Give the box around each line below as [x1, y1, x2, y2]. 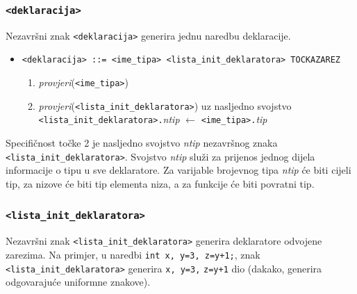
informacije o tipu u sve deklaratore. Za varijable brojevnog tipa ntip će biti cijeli [6, 163, 351, 177]
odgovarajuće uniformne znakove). [6, 275, 151, 289]
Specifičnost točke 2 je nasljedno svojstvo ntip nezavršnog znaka [6, 136, 278, 150]
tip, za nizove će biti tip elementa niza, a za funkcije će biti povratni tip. [6, 176, 315, 190]
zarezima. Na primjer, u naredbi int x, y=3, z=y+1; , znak [6, 247, 260, 261]
